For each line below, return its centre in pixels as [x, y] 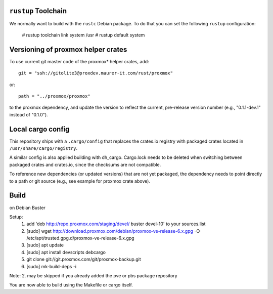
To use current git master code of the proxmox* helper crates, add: [79, 61]
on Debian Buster [27, 207]
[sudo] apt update [45, 245]
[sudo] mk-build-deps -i [52, 266]
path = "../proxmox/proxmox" [54, 96]
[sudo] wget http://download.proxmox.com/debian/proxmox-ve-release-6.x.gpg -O [113, 231]
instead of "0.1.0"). [29, 114]
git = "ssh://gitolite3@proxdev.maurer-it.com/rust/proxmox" [96, 73]
